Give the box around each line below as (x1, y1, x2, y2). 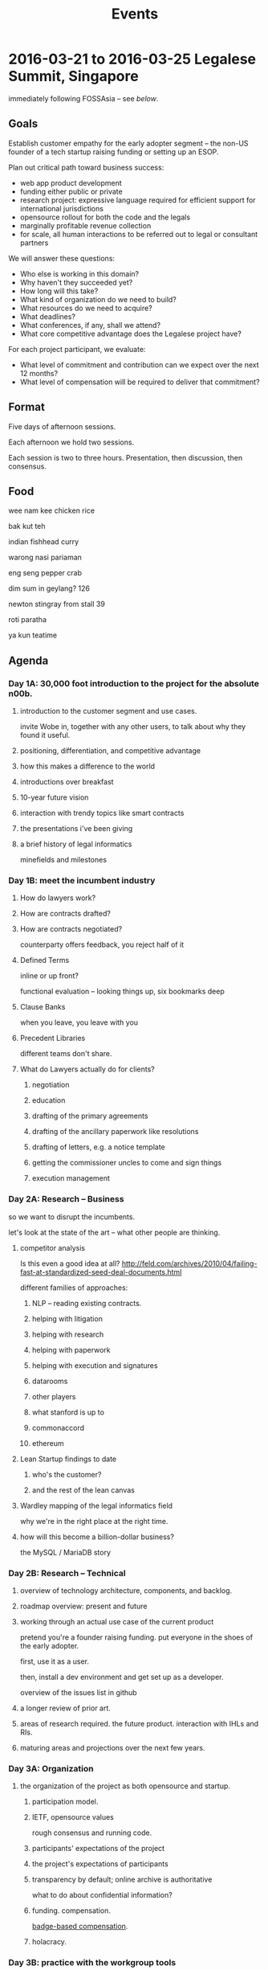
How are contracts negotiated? (19, 924, 123, 934)
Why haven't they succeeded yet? (19, 277, 133, 287)
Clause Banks (19, 1002, 66, 1012)
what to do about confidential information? (31, 1890, 173, 1900)
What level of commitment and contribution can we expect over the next (19, 359, 259, 370)
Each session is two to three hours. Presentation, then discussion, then (8, 453, 243, 462)
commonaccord (31, 1423, 85, 1432)
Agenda (8, 653, 49, 667)
